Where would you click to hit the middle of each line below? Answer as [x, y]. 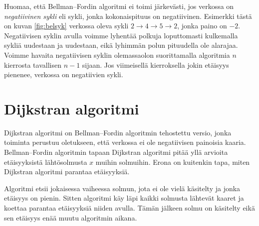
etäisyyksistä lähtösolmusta [46, 162]
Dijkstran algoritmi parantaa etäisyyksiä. [67, 171]
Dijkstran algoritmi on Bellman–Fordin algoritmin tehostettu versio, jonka [118, 132]
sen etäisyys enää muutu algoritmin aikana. [71, 217]
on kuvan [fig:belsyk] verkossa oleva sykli [66, 26]
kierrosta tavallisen [33, 64]
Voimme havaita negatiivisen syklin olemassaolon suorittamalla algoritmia [117, 55]
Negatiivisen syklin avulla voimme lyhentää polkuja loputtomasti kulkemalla [121, 35]
